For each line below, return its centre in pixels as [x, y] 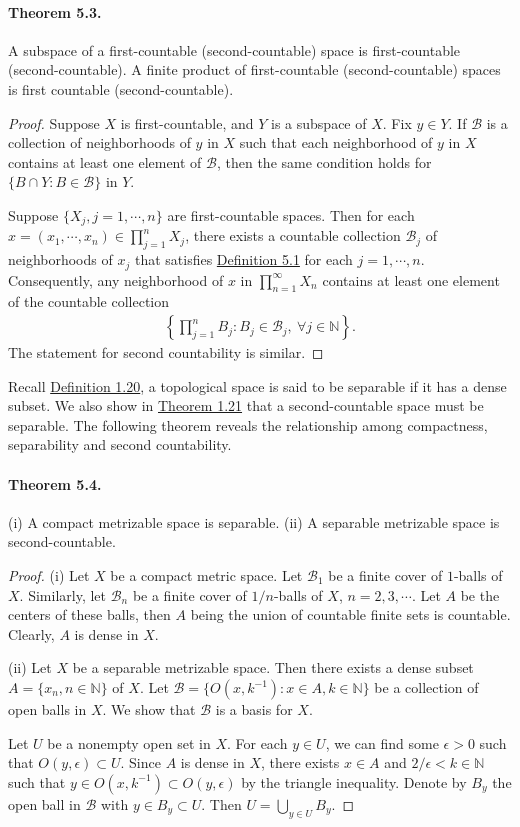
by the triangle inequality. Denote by [354, 781]
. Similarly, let [62, 594]
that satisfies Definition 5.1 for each [243, 259]
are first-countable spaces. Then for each [291, 214]
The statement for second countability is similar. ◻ [166, 352]
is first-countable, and [187, 122]
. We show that [149, 709]
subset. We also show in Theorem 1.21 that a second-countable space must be [246, 405]
